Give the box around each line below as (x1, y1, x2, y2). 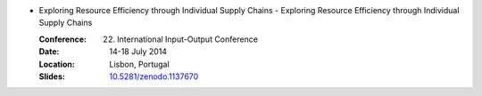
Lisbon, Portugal (109, 59, 170, 69)
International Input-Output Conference (117, 34, 259, 44)
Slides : (38, 71, 66, 82)
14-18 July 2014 (109, 46, 168, 57)
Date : (38, 46, 60, 57)
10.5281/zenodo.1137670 (109, 71, 199, 82)
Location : (38, 59, 75, 69)
